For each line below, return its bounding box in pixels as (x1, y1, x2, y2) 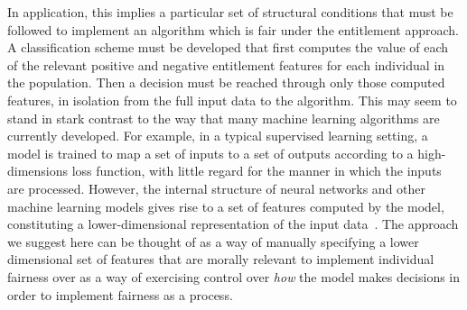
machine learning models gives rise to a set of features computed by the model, (7, 196, 444, 215)
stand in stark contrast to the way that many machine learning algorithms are (7, 108, 440, 127)
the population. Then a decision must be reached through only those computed (7, 73, 445, 92)
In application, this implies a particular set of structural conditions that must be (7, 3, 453, 21)
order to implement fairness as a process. (7, 285, 233, 304)
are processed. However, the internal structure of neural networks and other (7, 178, 426, 197)
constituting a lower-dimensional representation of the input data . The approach (7, 214, 459, 233)
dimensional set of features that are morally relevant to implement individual (7, 250, 434, 269)
